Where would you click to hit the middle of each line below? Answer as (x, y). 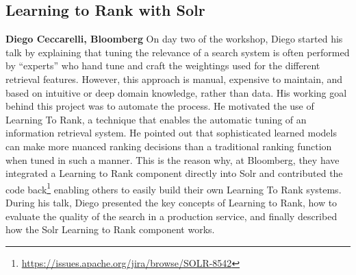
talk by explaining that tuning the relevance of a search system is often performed (178, 52)
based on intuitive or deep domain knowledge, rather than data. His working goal (176, 92)
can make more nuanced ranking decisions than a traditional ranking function (169, 146)
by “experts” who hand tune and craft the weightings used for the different (163, 65)
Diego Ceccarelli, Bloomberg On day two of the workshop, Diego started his (174, 39)
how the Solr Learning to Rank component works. (110, 229)
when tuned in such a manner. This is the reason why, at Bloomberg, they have (173, 159)
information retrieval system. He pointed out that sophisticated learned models (171, 133)
